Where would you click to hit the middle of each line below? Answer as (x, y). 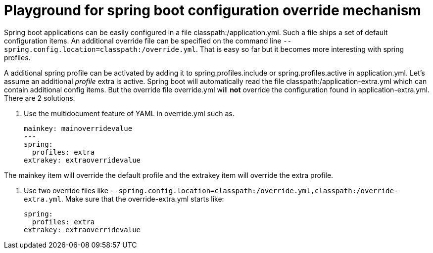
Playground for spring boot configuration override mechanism (213, 10)
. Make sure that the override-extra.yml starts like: (143, 199)
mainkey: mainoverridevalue (78, 128)
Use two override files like (66, 190)
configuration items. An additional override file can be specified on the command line (143, 41)
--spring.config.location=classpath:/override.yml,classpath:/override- (254, 190)
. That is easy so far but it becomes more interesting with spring (300, 49)
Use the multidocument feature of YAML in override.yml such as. (129, 113)
